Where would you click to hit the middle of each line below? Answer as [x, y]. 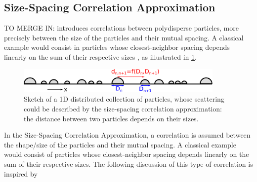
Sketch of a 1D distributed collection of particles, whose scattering [124, 99]
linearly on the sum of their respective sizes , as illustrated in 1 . [100, 56]
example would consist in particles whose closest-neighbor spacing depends [117, 47]
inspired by [21, 173]
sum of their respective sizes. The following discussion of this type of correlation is [128, 164]
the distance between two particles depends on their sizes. [111, 118]
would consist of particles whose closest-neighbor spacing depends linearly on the [127, 154]
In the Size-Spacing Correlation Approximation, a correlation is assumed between [127, 135]
